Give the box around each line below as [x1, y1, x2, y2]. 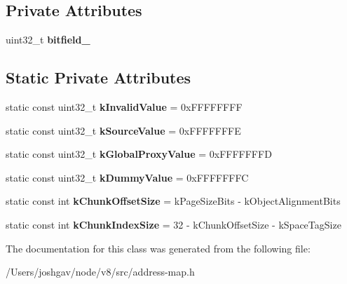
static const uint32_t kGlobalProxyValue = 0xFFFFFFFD [6, 147, 272, 161]
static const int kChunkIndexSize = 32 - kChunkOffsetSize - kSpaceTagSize [6, 217, 341, 231]
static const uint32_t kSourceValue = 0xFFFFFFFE [6, 123, 241, 137]
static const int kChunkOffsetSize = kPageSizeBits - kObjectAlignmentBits [6, 194, 341, 208]
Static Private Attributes [6, 67, 191, 88]
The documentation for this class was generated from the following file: [6, 241, 311, 255]
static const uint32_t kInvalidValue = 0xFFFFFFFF [6, 100, 243, 114]
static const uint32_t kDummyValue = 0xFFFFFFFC [6, 170, 249, 184]
